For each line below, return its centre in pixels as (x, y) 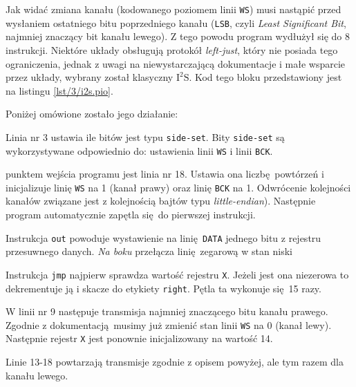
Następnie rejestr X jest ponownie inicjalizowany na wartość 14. (139, 338)
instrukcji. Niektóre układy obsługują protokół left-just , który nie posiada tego (172, 49)
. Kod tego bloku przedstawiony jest (265, 77)
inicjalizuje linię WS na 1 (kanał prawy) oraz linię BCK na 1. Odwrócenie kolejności (178, 187)
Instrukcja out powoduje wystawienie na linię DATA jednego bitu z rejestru (163, 237)
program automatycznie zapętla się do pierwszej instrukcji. (131, 215)
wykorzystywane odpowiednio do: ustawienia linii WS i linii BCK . (139, 150)
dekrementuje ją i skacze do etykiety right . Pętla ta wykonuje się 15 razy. (163, 288)
